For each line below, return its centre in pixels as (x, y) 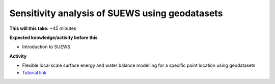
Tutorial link (34, 72)
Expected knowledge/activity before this (53, 37)
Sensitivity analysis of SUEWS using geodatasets (116, 13)
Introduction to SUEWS (46, 47)
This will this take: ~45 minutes (43, 28)
